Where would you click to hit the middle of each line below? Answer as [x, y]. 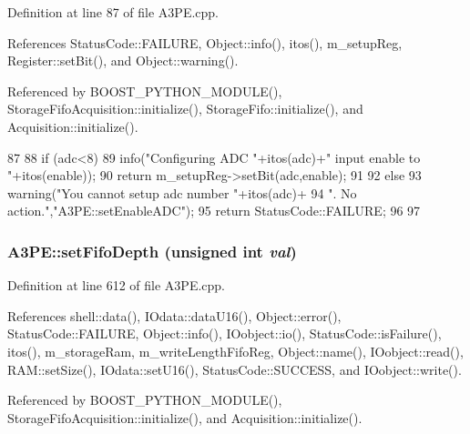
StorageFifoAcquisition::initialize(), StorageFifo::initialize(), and [185, 109]
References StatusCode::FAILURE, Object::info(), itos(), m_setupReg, [205, 42]
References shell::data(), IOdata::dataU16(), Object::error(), [174, 315]
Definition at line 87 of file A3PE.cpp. [113, 12]
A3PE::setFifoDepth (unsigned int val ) [152, 251]
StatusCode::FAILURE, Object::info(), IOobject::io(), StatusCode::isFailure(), [225, 333]
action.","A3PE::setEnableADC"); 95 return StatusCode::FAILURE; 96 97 [214, 211]
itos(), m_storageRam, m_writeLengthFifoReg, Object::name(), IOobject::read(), [235, 351]
